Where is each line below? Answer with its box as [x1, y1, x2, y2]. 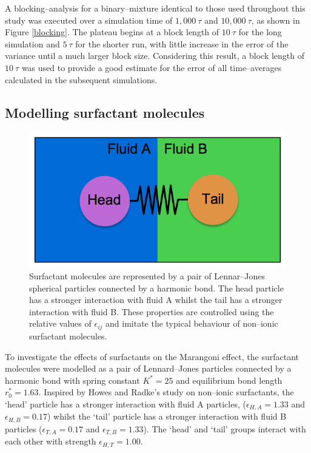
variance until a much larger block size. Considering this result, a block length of [5, 49, 305, 62]
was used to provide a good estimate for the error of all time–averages [21, 61, 282, 73]
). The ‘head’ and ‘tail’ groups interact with [143, 422, 306, 435]
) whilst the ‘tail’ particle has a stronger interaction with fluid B [47, 410, 287, 423]
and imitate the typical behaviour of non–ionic [105, 317, 278, 330]
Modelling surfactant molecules [5, 103, 205, 121]
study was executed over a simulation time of [5, 13, 173, 26]
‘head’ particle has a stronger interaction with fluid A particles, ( [5, 397, 246, 410]
